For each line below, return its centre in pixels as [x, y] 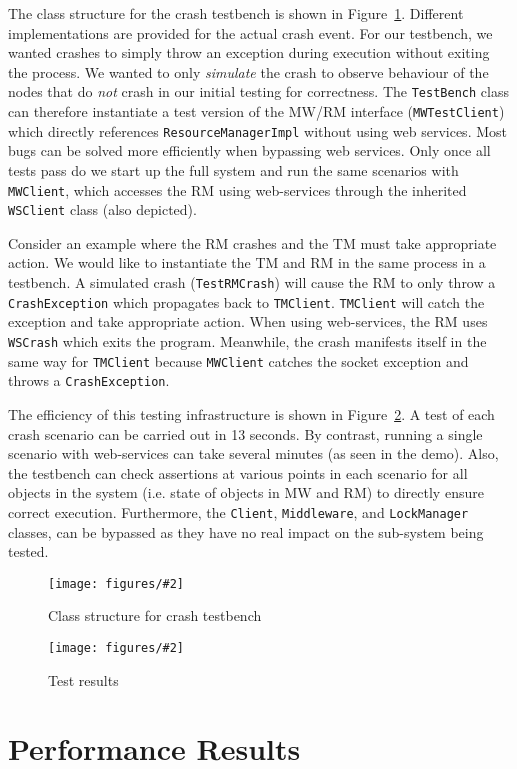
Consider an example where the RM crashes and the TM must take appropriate [252, 242]
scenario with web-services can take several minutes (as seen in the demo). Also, [253, 453]
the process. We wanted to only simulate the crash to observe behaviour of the [248, 71]
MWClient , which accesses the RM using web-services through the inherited [237, 189]
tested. [28, 551]
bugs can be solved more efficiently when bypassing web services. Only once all [249, 150]
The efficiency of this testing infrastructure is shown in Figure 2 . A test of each [251, 413]
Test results [83, 679]
